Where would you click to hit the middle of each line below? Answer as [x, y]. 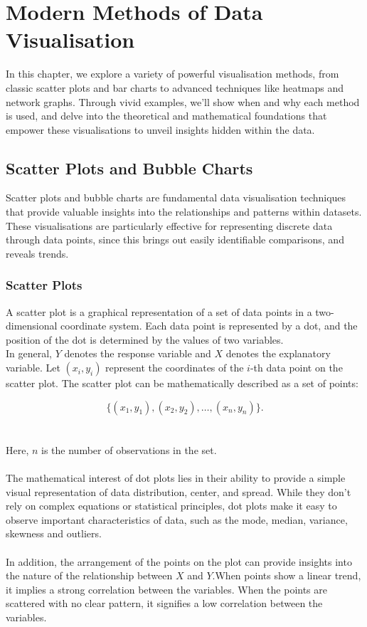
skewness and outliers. [54, 533]
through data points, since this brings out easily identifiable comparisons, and [175, 239]
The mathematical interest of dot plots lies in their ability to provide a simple [176, 478]
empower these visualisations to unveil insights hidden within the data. [160, 129]
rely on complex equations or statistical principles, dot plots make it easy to [171, 506]
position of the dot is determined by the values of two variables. [145, 339]
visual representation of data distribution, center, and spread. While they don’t [179, 491]
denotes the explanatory [278, 353]
